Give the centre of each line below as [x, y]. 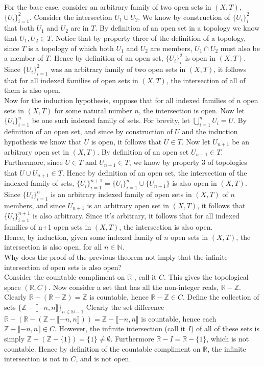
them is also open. [32, 90]
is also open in [195, 183]
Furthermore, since [33, 162]
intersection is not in [36, 359]
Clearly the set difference [125, 307]
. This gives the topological [206, 277]
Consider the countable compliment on [65, 277]
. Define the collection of [221, 297]
